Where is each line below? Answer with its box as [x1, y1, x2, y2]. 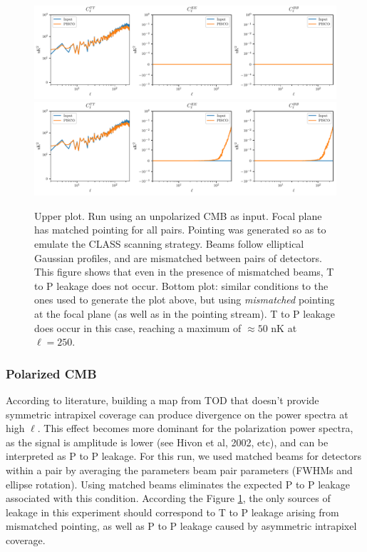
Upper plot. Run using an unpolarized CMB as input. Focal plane [34, 208, 322, 223]
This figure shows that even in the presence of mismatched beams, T [34, 264, 334, 279]
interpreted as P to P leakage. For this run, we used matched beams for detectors [6, 448, 361, 463]
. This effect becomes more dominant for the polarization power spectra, [37, 421, 353, 436]
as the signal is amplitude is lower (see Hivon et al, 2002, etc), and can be [6, 434, 329, 449]
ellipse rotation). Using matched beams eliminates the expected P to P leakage [6, 476, 350, 491]
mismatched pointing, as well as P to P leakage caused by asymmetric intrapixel [6, 518, 357, 533]
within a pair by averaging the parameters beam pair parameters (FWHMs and [6, 463, 353, 477]
